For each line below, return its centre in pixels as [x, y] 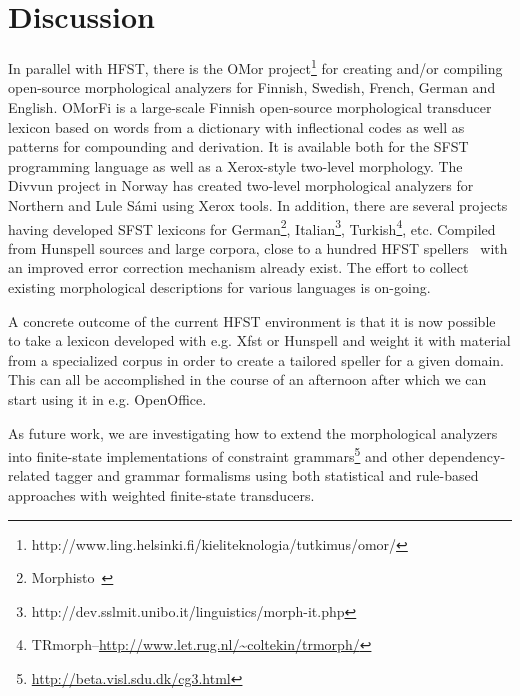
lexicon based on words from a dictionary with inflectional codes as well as [236, 126]
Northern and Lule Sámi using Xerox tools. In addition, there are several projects [258, 204]
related [29, 475]
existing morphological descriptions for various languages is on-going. [219, 286]
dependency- [467, 455]
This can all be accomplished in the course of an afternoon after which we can [247, 379]
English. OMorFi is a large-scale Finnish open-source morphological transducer [250, 106]
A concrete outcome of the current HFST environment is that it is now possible [252, 320]
